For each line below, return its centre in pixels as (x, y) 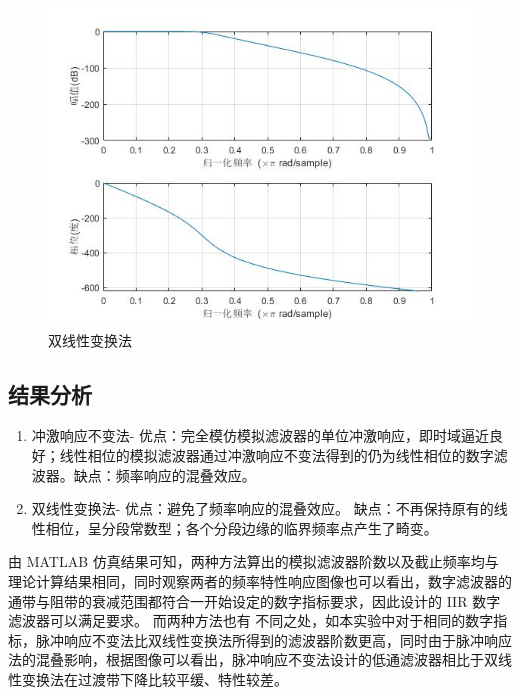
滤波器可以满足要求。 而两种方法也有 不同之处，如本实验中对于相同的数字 (251, 620)
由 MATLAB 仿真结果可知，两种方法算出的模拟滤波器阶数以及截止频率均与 (253, 561)
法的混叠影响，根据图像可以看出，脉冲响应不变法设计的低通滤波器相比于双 (253, 659)
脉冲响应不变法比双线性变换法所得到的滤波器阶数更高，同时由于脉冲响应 (273, 639)
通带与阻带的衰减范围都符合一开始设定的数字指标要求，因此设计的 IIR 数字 (254, 600)
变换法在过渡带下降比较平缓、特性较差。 (154, 678)
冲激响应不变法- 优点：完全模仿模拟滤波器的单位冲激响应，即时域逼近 (260, 435)
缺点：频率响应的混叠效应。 (164, 474)
